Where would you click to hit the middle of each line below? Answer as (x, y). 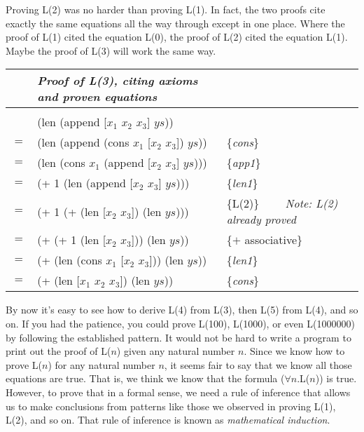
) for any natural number (101, 364)
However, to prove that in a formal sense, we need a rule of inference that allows (178, 392)
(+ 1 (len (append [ (85, 183)
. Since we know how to (294, 351)
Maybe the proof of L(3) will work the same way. (111, 50)
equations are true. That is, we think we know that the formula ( (145, 378)
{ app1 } (244, 163)
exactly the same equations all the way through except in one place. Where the (175, 23)
